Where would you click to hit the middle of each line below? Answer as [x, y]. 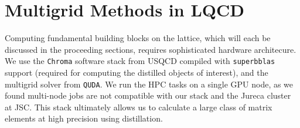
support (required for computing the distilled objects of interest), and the [137, 72]
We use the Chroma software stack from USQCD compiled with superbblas [140, 61]
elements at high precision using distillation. [84, 118]
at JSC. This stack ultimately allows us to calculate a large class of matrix [139, 107]
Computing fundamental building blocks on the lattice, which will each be [138, 38]
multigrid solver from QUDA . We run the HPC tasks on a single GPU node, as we [149, 84]
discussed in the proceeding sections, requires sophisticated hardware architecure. [151, 49]
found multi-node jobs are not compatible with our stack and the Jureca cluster [148, 95]
